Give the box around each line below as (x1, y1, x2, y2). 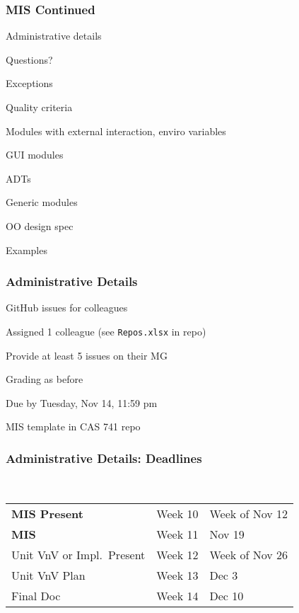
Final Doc (11, 587, 61, 604)
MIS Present (11, 505, 83, 522)
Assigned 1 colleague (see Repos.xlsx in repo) (6, 323, 206, 338)
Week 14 (156, 587, 199, 604)
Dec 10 (209, 587, 244, 604)
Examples (6, 242, 47, 257)
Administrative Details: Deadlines (6, 449, 202, 466)
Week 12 (156, 546, 199, 563)
